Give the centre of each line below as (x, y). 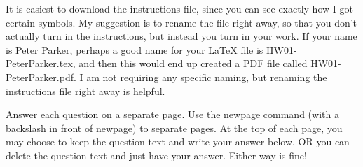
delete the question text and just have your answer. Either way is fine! (156, 155)
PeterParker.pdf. (41, 77)
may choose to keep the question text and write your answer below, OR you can (178, 141)
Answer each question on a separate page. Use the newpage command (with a (172, 114)
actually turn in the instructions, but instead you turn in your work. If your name (181, 36)
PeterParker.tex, (41, 63)
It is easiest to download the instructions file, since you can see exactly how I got (179, 8)
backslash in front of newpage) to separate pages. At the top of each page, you (174, 128)
